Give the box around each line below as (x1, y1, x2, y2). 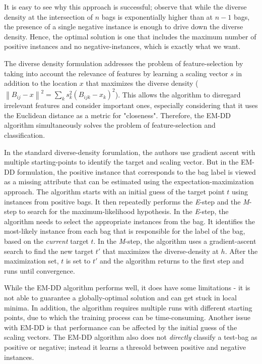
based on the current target (4, 235, 89, 246)
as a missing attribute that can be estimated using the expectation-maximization (4, 176, 254, 187)
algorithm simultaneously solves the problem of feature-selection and (4, 120, 216, 130)
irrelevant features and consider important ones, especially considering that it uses (4, 100, 258, 111)
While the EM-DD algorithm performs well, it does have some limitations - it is (4, 282, 250, 293)
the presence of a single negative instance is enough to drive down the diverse (4, 21, 243, 32)
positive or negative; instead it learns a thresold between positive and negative (4, 341, 246, 352)
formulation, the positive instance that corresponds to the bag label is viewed (17, 166, 256, 177)
